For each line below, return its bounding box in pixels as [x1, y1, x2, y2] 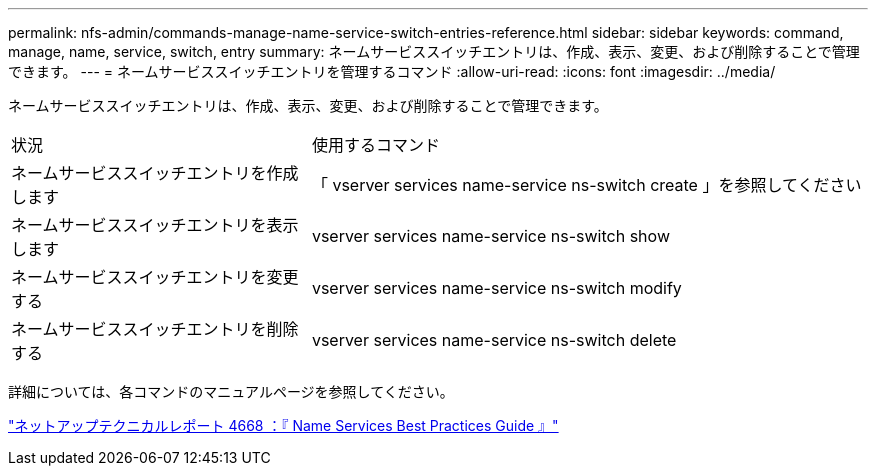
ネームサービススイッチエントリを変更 [11, 267, 299, 287]
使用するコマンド [311, 135, 440, 155]
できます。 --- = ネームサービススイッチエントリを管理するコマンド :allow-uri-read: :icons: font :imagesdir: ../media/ [8, 63, 776, 80]
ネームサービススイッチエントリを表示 [11, 215, 299, 235]
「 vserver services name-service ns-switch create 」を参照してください [311, 175, 862, 195]
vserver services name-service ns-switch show [311, 226, 670, 246]
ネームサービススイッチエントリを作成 [11, 163, 299, 183]
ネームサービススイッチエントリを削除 [11, 319, 299, 339]
